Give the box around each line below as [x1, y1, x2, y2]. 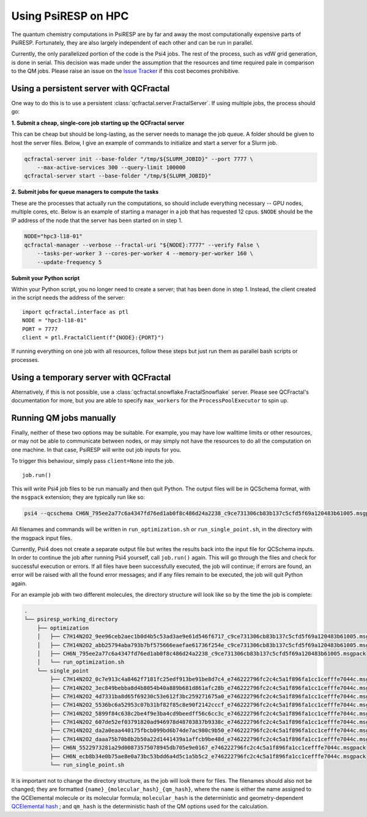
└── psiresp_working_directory [24, 616, 119, 623]
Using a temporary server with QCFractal [11, 372, 171, 382]
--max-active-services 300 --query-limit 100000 [37, 164, 186, 171]
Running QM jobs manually [11, 413, 116, 423]
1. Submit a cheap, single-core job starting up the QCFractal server [11, 119, 185, 127]
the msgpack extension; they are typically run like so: [11, 494, 145, 501]
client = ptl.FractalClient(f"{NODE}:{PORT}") [22, 334, 165, 341]
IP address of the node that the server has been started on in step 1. [11, 216, 183, 224]
